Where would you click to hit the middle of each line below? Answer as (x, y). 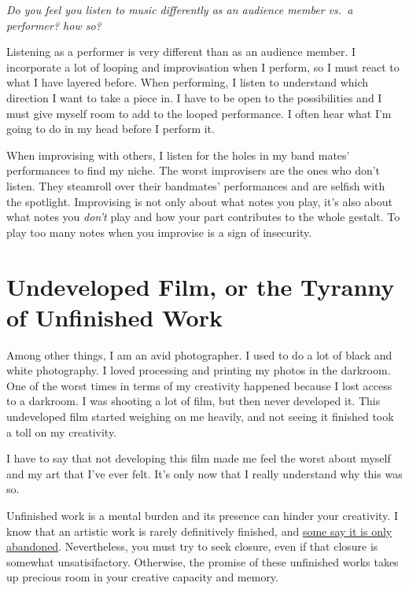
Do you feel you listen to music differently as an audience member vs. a (180, 9)
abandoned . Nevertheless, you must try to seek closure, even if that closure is (192, 546)
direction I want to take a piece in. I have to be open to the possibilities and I (194, 97)
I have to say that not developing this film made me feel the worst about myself (199, 458)
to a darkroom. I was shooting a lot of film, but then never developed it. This (193, 401)
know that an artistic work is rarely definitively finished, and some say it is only (199, 531)
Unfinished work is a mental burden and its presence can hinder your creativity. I (202, 515)
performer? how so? (54, 25)
